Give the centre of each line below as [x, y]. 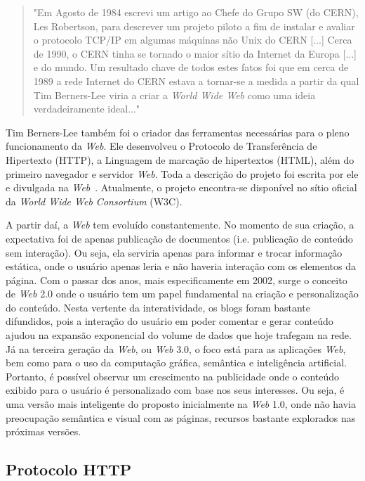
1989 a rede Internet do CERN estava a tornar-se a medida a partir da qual [196, 81]
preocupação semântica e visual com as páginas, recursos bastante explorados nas [181, 417]
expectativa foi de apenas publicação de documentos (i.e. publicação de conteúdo [179, 238]
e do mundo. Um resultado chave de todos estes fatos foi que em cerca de [191, 67]
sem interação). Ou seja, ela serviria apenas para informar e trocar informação [174, 252]
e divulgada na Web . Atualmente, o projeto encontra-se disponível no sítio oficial [181, 187]
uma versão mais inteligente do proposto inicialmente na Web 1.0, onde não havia [181, 404]
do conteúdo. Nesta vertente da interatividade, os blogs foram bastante [158, 307]
